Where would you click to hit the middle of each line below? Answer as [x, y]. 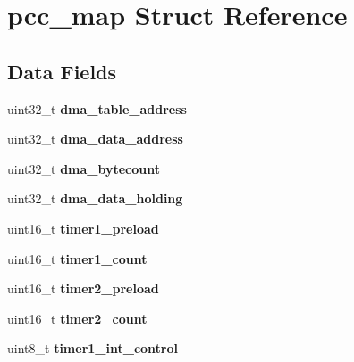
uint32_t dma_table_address [97, 108]
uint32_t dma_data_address [95, 139]
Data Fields [62, 71]
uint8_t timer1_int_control [93, 348]
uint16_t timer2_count [77, 318]
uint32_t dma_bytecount [84, 168]
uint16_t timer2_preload [83, 288]
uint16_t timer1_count [77, 258]
